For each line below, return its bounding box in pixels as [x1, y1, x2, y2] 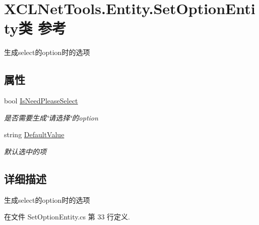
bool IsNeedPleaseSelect [4, 95, 78, 106]
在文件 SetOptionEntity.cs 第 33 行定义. [4, 211, 130, 222]
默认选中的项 [4, 146, 46, 156]
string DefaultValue [4, 129, 64, 140]
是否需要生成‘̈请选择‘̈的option [4, 112, 98, 123]
